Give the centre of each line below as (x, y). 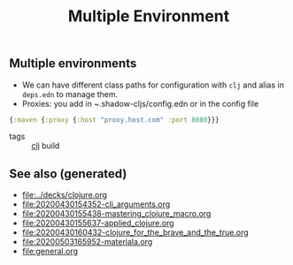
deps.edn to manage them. (70, 94)
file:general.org (50, 251)
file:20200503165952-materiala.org (87, 242)
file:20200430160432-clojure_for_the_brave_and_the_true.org (135, 232)
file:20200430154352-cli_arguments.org (96, 204)
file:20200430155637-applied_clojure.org (98, 223)
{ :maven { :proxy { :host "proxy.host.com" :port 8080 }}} (114, 120)
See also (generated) (68, 174)
